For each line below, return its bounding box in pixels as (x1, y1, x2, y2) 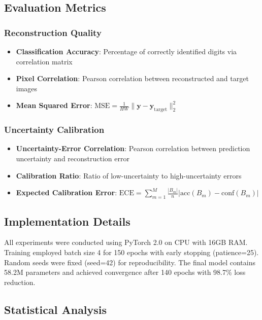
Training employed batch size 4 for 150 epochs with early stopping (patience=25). (4, 247, 259, 258)
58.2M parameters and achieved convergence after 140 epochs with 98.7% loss (4, 267, 246, 277)
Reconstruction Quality (4, 26, 102, 39)
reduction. (4, 276, 36, 287)
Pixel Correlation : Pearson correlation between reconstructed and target (16, 73, 249, 84)
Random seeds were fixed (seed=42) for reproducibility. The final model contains (4, 257, 255, 267)
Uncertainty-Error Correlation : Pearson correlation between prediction (16, 143, 250, 154)
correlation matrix (16, 56, 73, 66)
